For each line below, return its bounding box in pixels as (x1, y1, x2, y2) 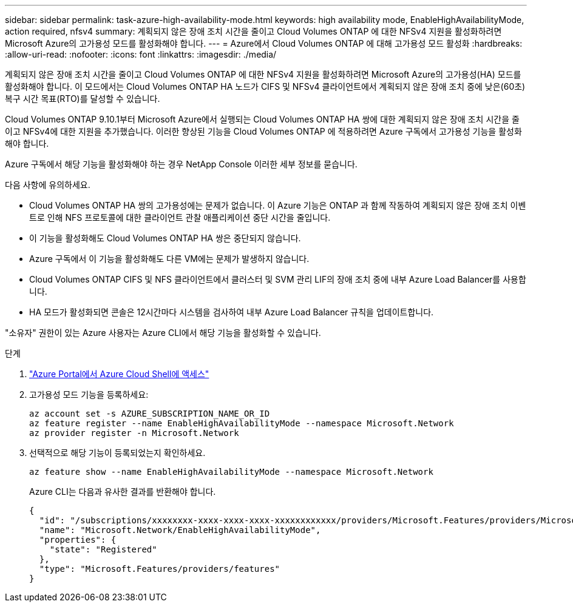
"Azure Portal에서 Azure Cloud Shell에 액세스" (29, 369, 209, 379)
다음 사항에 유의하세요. (5, 179, 90, 190)
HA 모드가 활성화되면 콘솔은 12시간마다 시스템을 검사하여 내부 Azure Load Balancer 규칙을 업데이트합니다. (29, 307, 434, 317)
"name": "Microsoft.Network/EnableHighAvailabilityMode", (39, 525, 321, 535)
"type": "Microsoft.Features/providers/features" (39, 564, 280, 574)
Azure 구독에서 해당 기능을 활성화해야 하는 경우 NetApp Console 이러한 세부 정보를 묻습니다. (5, 159, 358, 169)
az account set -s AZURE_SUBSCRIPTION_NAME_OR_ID (29, 409, 270, 418)
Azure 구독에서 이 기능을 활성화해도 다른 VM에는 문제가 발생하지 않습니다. (29, 253, 310, 264)
